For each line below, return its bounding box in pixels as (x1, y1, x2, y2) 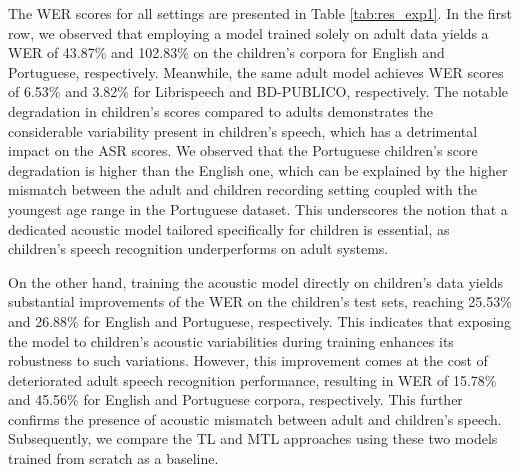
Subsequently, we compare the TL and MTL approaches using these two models (8, 428, 498, 449)
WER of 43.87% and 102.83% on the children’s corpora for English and (8, 42, 445, 63)
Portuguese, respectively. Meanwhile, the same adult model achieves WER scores (8, 61, 504, 82)
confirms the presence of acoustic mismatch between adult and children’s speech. (8, 408, 502, 429)
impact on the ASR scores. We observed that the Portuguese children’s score (8, 140, 478, 161)
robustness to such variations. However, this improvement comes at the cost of (8, 350, 488, 371)
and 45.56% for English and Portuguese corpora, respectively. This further (8, 389, 463, 410)
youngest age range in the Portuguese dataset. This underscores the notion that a (8, 198, 508, 219)
